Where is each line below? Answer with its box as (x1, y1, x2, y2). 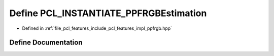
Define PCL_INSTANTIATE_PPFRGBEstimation (9, 8, 207, 19)
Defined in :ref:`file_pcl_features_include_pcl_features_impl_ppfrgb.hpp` (22, 25, 173, 31)
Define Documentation (9, 38, 83, 47)
